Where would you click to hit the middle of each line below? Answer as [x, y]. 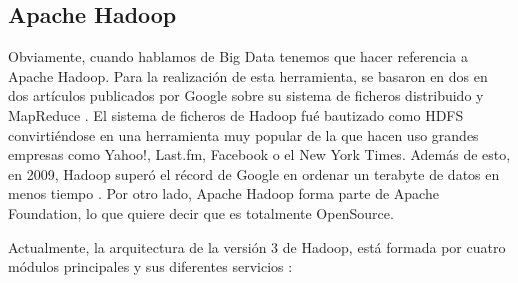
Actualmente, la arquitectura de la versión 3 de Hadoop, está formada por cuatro [257, 246]
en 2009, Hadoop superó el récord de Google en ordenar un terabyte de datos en [254, 173]
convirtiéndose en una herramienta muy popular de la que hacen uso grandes [243, 134]
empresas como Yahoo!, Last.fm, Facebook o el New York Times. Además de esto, [259, 154]
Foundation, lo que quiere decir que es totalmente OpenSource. [201, 212]
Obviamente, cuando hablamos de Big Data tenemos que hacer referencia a [238, 56]
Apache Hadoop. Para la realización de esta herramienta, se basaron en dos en [248, 75]
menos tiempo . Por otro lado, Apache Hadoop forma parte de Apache [223, 193]
